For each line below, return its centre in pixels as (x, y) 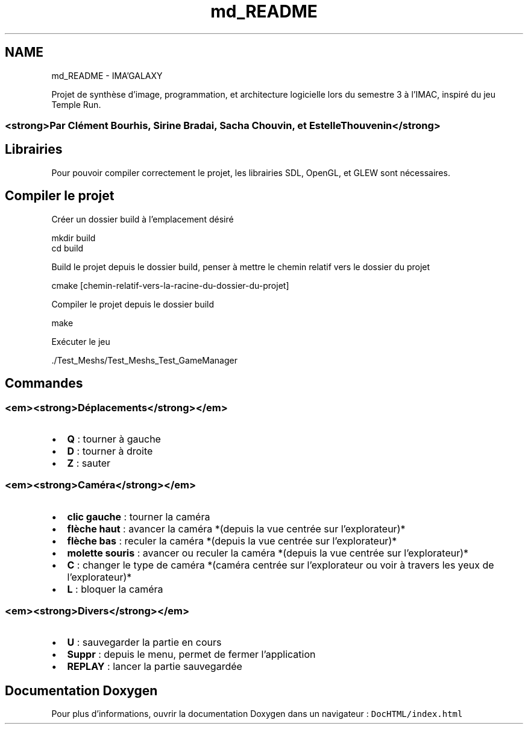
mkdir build (74, 238)
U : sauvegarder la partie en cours (144, 642)
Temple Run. (76, 104)
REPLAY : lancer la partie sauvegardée (155, 667)
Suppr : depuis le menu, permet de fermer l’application (191, 655)
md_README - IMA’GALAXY (107, 75)
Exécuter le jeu (81, 341)
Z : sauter (89, 463)
